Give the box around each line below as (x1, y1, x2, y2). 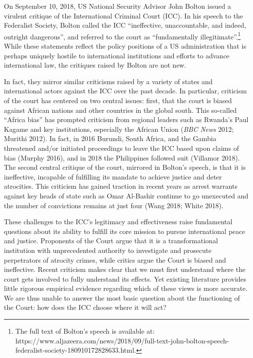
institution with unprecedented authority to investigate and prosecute (4, 245, 212, 255)
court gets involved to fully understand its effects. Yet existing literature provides (4, 273, 247, 284)
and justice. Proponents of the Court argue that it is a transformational (4, 235, 218, 246)
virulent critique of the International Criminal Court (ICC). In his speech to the (4, 10, 243, 20)
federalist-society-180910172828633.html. (15, 345, 136, 355)
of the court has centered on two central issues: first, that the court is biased (4, 95, 232, 105)
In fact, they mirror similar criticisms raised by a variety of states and (4, 76, 213, 86)
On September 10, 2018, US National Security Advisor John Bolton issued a (4, 1, 231, 11)
